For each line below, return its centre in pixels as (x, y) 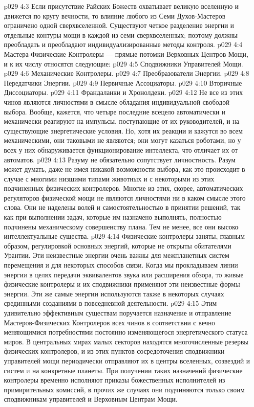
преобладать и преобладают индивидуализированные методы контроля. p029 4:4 (123, 44)
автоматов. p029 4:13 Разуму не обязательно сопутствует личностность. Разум (120, 159)
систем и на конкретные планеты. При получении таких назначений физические (123, 370)
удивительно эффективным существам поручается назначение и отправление (118, 313)
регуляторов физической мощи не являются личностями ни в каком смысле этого (125, 197)
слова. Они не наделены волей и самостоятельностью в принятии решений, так (122, 207)
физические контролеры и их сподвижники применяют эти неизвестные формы (122, 284)
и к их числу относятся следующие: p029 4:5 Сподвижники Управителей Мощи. (124, 63)
